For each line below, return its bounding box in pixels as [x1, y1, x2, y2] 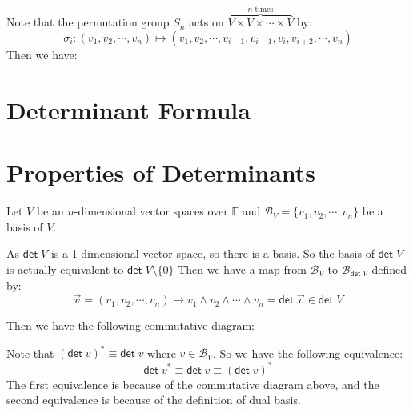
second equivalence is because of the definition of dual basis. [6, 391, 301, 408]
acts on [189, 14, 224, 30]
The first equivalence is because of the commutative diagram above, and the [6, 375, 379, 392]
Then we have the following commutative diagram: [6, 317, 255, 334]
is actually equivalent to [6, 260, 124, 277]
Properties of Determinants [6, 156, 316, 189]
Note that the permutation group [6, 14, 170, 30]
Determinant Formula [6, 93, 251, 126]
